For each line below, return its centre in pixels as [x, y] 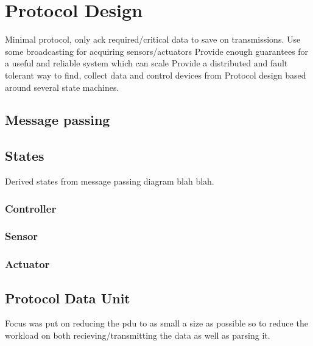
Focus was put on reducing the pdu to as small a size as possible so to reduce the [156, 323]
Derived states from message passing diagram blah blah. [110, 181]
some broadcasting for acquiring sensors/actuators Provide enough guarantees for [157, 51]
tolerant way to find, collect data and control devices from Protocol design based [156, 75]
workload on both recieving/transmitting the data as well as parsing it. [138, 335]
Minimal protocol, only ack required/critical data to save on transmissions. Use [153, 39]
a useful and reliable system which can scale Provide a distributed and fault [146, 63]
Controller [31, 208]
